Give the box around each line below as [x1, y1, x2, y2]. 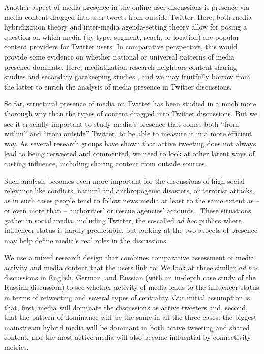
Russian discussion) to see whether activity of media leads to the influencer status [4, 282, 259, 292]
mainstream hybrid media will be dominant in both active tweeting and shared [4, 321, 250, 332]
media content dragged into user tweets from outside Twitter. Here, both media [4, 11, 252, 22]
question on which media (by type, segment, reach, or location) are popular [4, 31, 239, 42]
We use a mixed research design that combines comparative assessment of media [4, 252, 254, 262]
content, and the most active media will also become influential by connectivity [4, 332, 251, 342]
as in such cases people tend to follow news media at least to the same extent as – [4, 195, 260, 205]
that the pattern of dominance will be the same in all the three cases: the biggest [4, 312, 257, 322]
